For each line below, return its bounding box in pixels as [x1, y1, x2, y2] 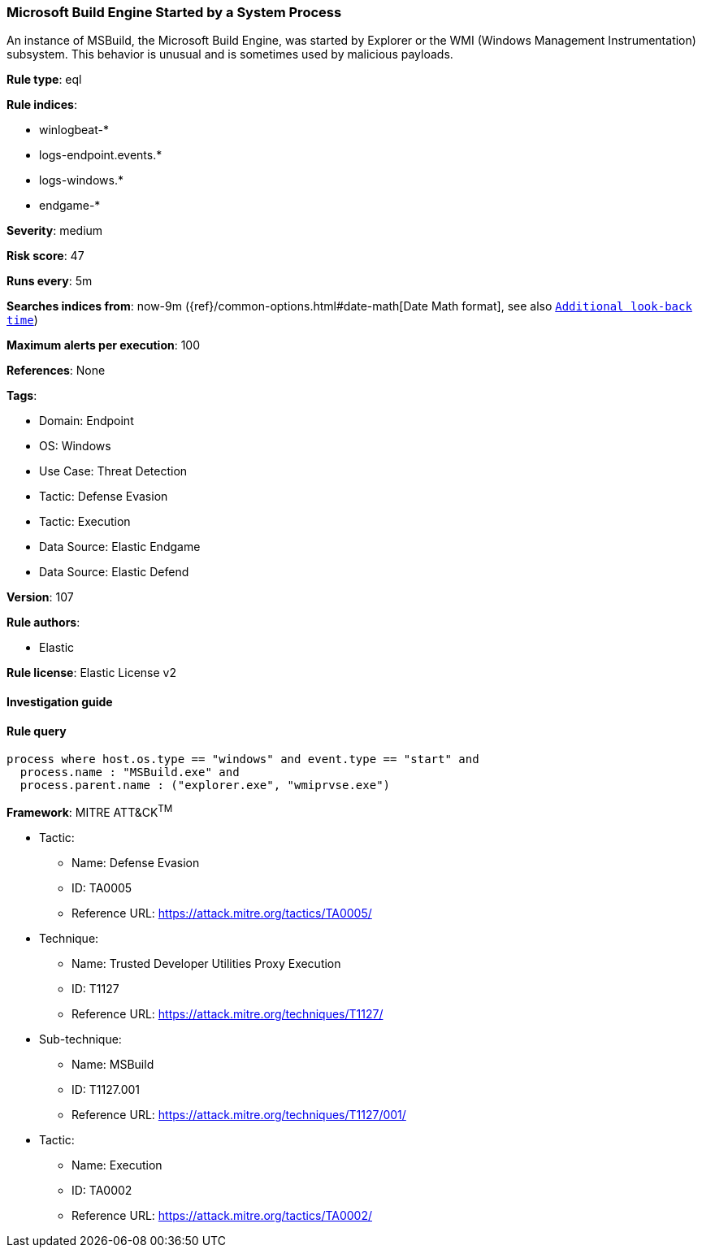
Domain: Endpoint [39, 414, 134, 428]
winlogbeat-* [39, 123, 109, 137]
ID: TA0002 [71, 1182, 132, 1197]
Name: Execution [71, 1157, 162, 1172]
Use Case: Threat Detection [39, 464, 188, 479]
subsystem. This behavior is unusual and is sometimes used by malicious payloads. [6, 47, 453, 62]
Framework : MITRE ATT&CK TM [6, 803, 173, 819]
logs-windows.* [39, 173, 123, 188]
